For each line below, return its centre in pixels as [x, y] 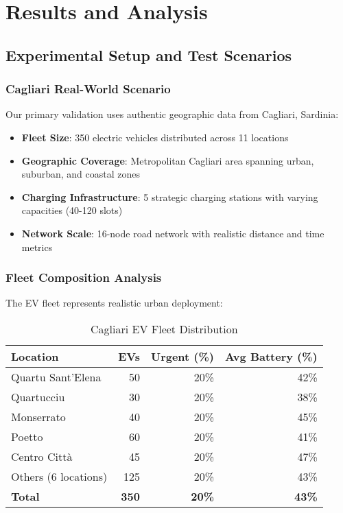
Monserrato [38, 416]
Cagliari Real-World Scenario [88, 89]
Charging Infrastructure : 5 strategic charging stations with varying [170, 196]
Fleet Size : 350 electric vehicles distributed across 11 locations [155, 137]
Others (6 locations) [59, 476]
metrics [37, 247]
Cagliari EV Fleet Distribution [164, 329]
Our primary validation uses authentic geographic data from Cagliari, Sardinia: [172, 114]
